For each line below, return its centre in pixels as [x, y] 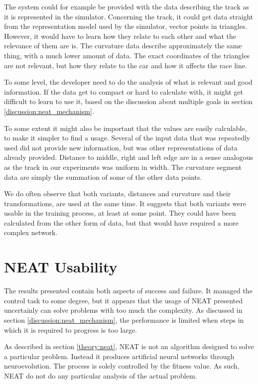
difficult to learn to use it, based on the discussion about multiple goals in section [129, 101]
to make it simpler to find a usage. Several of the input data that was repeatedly [127, 138]
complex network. [31, 232]
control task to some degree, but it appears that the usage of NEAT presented [124, 300]
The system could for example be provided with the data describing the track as [127, 6]
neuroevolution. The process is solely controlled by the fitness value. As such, [122, 366]
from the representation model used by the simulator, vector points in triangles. [126, 26]
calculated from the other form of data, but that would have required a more [121, 222]
